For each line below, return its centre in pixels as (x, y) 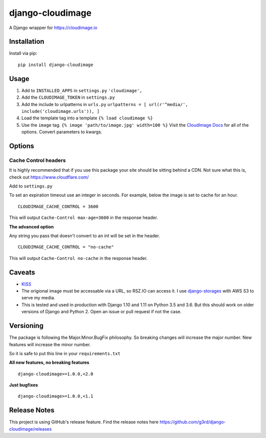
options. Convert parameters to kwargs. (62, 132)
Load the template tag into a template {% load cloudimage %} (87, 118)
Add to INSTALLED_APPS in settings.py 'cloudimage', (82, 90)
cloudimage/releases (30, 429)
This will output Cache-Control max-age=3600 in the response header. (83, 218)
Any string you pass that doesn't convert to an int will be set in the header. (84, 236)
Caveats (22, 272)
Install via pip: (23, 53)
